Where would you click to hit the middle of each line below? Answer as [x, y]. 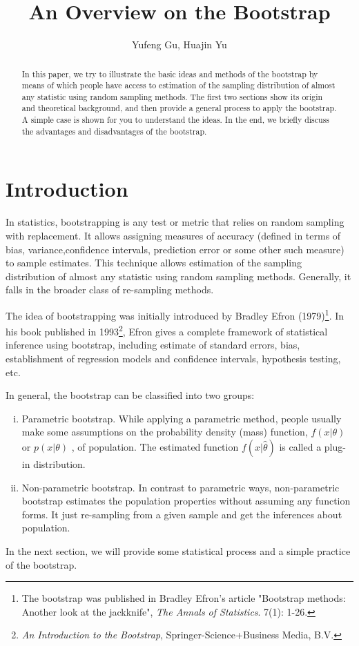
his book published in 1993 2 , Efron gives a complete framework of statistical [167, 330]
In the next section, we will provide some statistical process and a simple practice [178, 550]
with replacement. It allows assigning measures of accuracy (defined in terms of [173, 235]
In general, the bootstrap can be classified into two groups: [130, 395]
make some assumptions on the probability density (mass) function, [165, 432]
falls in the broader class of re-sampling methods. [110, 290]
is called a [300, 447]
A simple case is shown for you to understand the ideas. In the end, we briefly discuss [176, 120]
